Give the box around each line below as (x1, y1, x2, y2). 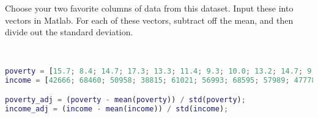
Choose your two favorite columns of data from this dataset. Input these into (5, 2, 294, 14)
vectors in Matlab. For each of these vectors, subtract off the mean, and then (5, 13, 294, 26)
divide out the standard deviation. (5, 26, 133, 38)
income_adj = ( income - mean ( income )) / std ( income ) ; (5, 104, 229, 113)
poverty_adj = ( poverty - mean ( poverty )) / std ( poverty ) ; (5, 95, 246, 104)
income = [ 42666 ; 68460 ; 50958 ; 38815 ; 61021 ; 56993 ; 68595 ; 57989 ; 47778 (5, 76, 316, 85)
